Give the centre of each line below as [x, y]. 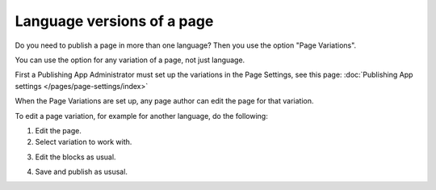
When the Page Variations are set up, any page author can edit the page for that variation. [164, 101]
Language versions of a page [114, 21]
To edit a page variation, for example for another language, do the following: [141, 116]
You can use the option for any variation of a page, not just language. [130, 60]
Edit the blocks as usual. [75, 157]
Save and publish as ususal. [82, 172]
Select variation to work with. [84, 142]
